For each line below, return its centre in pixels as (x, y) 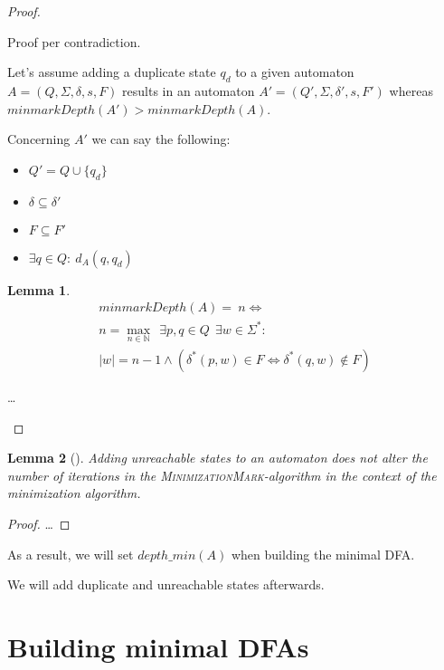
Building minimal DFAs (158, 646)
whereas (411, 90)
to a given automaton (295, 72)
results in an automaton (189, 90)
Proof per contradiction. (74, 41)
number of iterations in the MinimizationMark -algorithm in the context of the (222, 475)
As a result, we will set (71, 554)
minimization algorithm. (74, 493)
